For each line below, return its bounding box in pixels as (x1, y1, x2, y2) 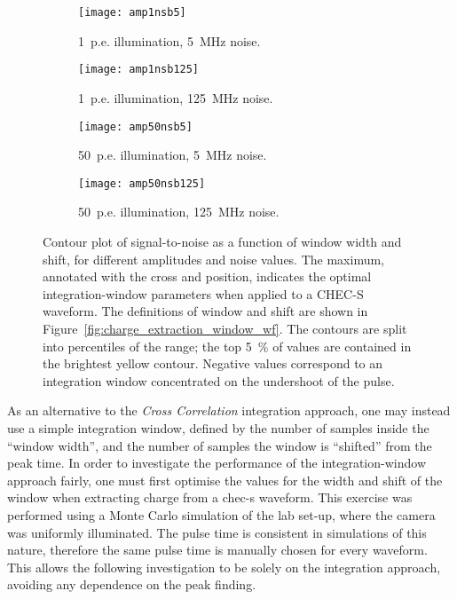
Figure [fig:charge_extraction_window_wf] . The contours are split (43, 319, 407, 337)
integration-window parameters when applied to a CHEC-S (43, 284, 364, 303)
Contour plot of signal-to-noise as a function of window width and (43, 233, 402, 250)
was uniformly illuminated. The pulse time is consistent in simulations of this (7, 523, 427, 541)
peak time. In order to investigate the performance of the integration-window (7, 453, 426, 472)
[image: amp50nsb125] (78, 177, 206, 190)
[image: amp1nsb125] (78, 63, 200, 76)
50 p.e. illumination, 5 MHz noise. (78, 146, 267, 164)
